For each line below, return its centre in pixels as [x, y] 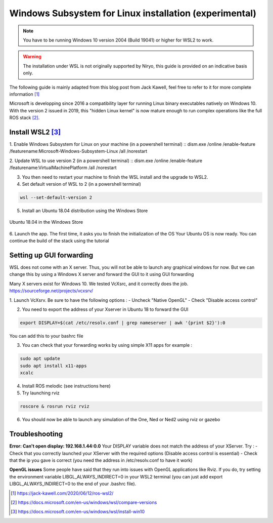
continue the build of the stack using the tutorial [59, 241]
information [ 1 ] [25, 94]
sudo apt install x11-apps [53, 366]
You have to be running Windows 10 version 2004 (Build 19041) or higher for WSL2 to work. [118, 40]
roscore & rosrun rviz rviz [55, 407]
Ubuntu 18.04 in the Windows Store [46, 222]
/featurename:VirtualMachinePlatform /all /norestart [63, 168]
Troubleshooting [36, 434]
